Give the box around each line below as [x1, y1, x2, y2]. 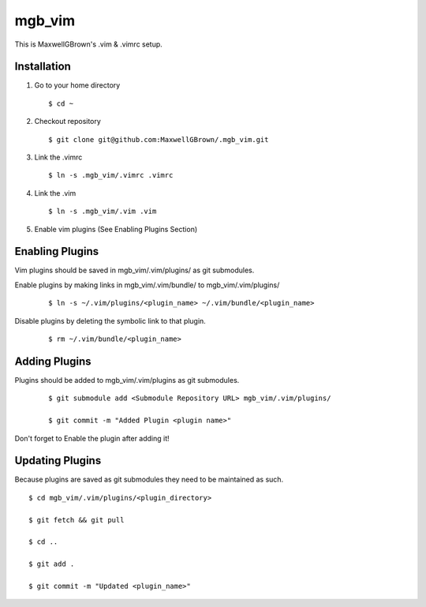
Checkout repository [34, 117, 102, 126]
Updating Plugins [14, 454, 102, 467]
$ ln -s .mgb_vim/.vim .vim [48, 207, 157, 216]
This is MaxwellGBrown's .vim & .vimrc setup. [14, 39, 163, 49]
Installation [14, 60, 71, 73]
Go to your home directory [34, 81, 121, 90]
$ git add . [28, 560, 75, 568]
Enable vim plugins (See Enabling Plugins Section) [34, 224, 198, 234]
